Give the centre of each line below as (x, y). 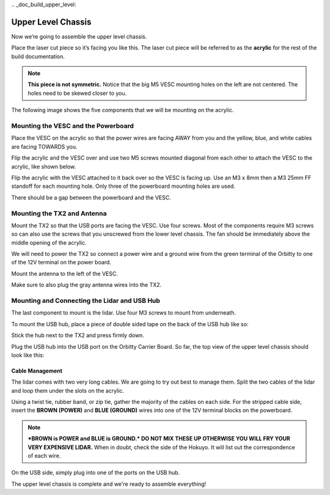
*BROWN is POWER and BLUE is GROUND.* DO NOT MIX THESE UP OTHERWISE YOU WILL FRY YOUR (159, 439)
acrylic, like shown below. (44, 166)
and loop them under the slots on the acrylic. (68, 390)
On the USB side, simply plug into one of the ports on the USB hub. (96, 473)
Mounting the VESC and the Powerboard (73, 126)
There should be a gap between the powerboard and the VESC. (91, 197)
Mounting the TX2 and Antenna (59, 213)
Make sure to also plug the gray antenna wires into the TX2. (86, 285)
